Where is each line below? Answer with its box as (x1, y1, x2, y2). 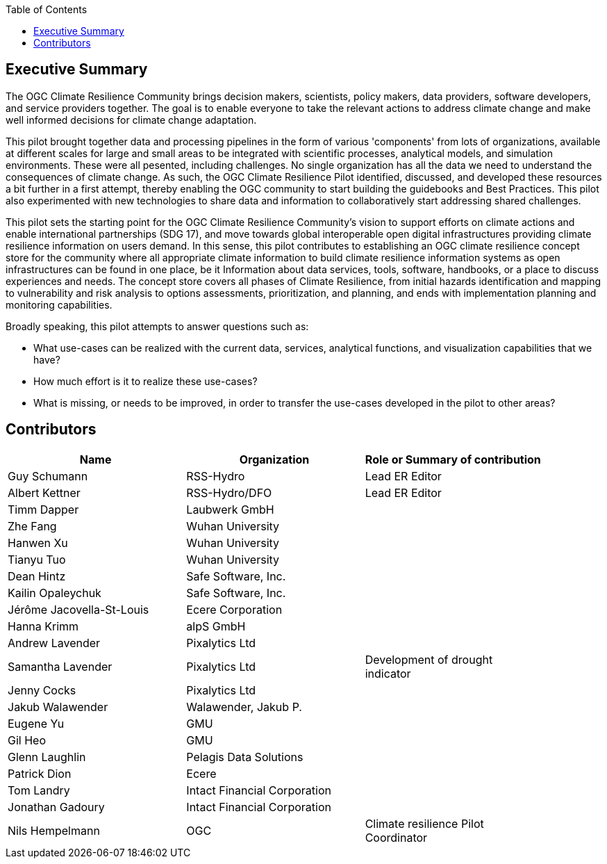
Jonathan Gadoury (8, 799, 105, 814)
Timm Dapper (8, 502, 79, 516)
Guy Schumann (8, 468, 88, 483)
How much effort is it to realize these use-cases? (33, 375, 258, 387)
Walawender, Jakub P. (186, 699, 302, 714)
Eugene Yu (8, 716, 65, 731)
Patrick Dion (8, 766, 72, 781)
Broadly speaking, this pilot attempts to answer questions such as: (6, 320, 309, 332)
